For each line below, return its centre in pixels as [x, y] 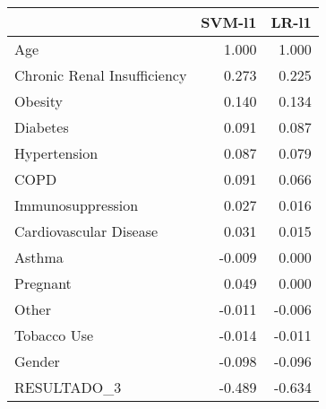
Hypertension [56, 153]
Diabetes [42, 127]
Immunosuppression [77, 205]
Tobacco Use [54, 335]
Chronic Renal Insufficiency [101, 75]
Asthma [39, 257]
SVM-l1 [229, 22]
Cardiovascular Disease [86, 231]
